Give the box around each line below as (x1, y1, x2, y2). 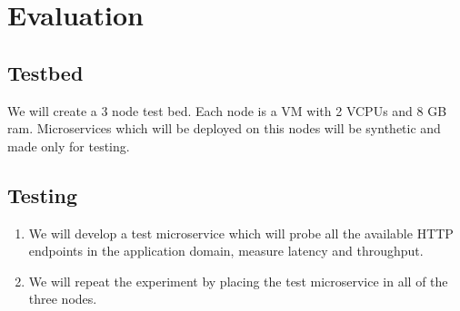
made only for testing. (7, 136, 130, 155)
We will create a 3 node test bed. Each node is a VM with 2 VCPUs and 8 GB (7, 101, 447, 120)
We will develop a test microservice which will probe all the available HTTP (28, 223, 454, 242)
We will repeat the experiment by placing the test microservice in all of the (28, 271, 448, 290)
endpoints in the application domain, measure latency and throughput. (28, 241, 424, 260)
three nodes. (28, 289, 97, 308)
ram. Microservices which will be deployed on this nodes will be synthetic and (7, 119, 441, 138)
